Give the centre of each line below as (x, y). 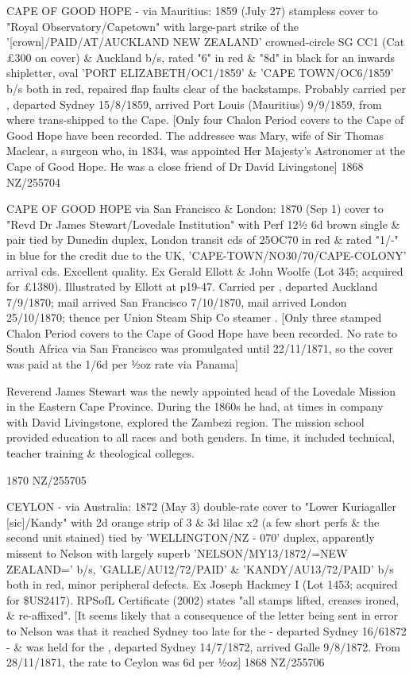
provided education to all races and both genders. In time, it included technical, (201, 437)
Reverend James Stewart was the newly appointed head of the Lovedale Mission (201, 390)
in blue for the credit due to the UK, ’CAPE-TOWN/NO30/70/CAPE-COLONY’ (206, 255)
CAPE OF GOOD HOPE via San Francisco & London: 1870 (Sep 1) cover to (195, 209)
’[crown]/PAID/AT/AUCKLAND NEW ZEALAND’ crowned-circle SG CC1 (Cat (206, 42)
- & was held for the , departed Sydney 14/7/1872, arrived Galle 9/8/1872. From (204, 646)
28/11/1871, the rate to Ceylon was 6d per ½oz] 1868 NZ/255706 (166, 662)
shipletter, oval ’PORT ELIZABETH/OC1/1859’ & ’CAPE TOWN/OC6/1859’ (200, 73)
